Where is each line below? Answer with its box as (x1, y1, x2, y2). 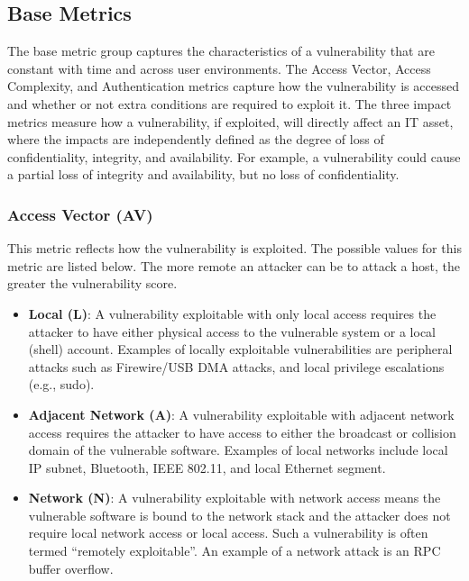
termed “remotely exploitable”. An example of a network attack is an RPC (28, 541, 441, 560)
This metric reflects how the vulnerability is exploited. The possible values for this (7, 239, 462, 258)
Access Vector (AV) (7, 203, 153, 225)
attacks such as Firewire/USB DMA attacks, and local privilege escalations (28, 357, 445, 376)
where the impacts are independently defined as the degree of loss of (7, 130, 384, 149)
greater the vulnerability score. (7, 274, 178, 293)
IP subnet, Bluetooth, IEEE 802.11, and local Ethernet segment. (28, 458, 386, 477)
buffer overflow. (28, 558, 114, 577)
